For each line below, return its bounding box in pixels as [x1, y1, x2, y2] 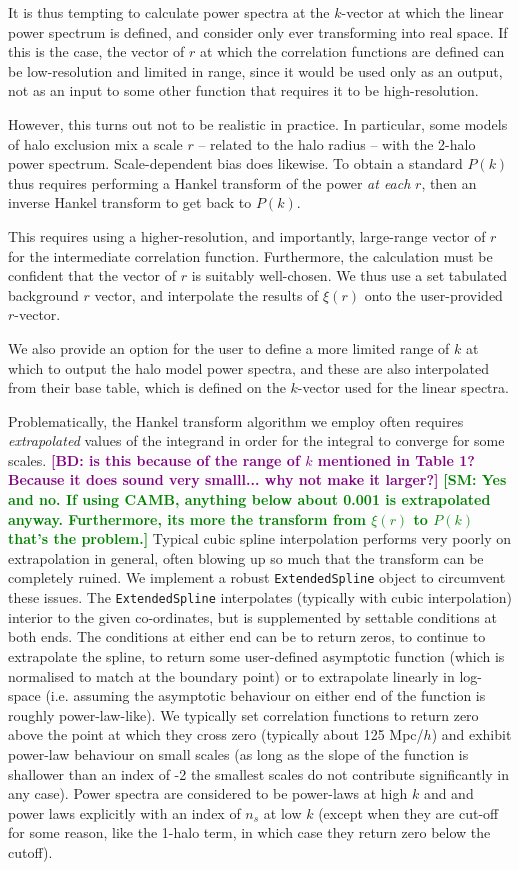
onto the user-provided [364, 284, 503, 305]
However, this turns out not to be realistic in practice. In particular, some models [8, 113, 508, 134]
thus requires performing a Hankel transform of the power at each [8, 172, 411, 193]
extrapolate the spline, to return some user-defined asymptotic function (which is [8, 645, 505, 666]
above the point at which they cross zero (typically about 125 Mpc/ [8, 724, 424, 745]
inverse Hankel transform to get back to [8, 192, 252, 213]
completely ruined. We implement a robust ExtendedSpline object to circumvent [8, 567, 506, 588]
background [8, 284, 79, 305]
